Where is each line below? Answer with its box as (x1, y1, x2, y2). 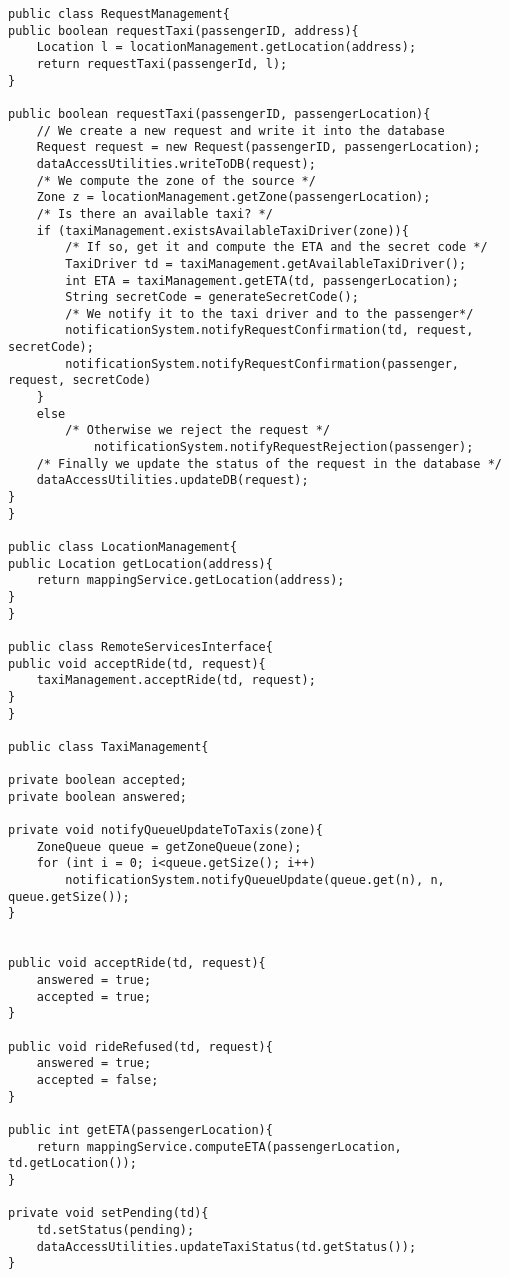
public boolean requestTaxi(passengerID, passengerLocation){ (8, 106, 431, 121)
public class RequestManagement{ (8, 7, 230, 21)
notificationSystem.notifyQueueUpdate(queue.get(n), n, (65, 873, 445, 888)
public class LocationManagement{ (8, 540, 238, 554)
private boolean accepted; (8, 773, 187, 788)
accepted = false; (36, 1073, 159, 1087)
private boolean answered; (8, 789, 187, 804)
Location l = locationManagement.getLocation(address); (36, 40, 417, 55)
